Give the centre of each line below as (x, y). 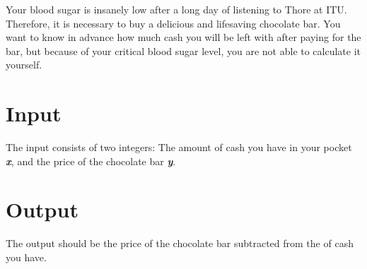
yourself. (24, 65)
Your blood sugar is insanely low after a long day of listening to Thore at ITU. (176, 9)
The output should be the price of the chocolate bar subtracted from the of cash (180, 243)
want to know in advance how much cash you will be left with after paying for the (183, 37)
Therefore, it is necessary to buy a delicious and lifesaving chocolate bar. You (173, 23)
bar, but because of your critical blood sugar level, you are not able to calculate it (183, 50)
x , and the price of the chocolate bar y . (91, 161)
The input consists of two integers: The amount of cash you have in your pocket (179, 147)
